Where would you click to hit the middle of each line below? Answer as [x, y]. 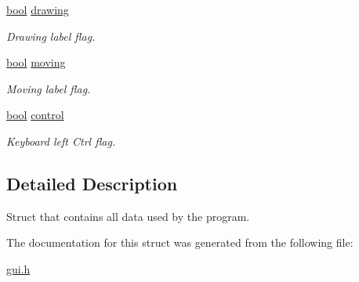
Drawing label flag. [51, 36]
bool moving [36, 62]
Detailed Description [92, 183]
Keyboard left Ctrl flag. [61, 141]
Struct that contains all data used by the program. [128, 216]
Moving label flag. [49, 88]
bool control [35, 115]
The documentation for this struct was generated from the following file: [180, 242]
